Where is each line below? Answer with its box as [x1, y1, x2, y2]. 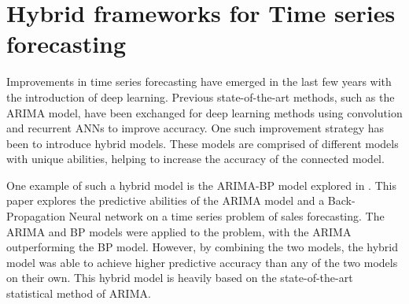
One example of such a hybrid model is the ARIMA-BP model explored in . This [6, 176, 396, 193]
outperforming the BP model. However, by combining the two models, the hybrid [6, 239, 399, 255]
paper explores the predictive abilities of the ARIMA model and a [6, 192, 325, 209]
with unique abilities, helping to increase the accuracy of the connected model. [6, 150, 385, 167]
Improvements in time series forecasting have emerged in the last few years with [6, 73, 392, 90]
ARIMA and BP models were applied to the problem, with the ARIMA [6, 223, 352, 239]
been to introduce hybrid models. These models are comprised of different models [6, 135, 399, 151]
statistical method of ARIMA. [6, 285, 151, 302]
